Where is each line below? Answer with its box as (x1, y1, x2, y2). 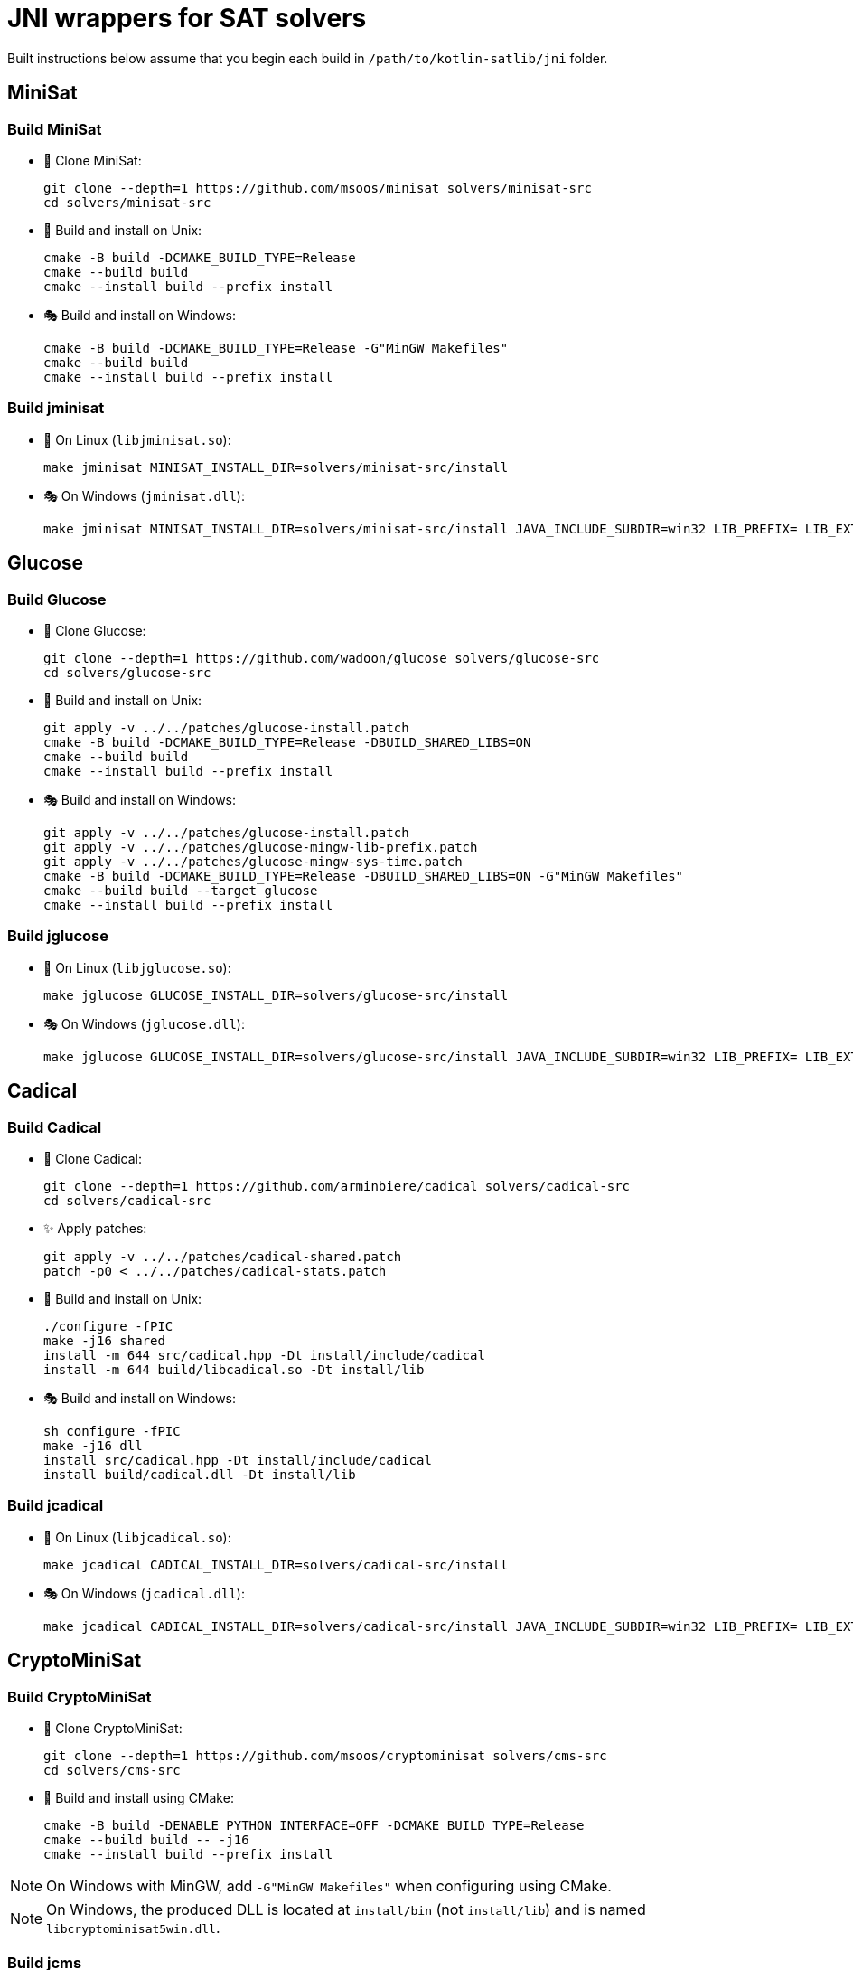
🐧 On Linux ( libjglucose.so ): (43, 959, 231, 976)
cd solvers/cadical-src (43, 1192, 211, 1208)
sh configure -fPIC (43, 1423, 181, 1438)
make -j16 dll (43, 1437, 143, 1453)
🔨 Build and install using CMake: (43, 1789, 234, 1805)
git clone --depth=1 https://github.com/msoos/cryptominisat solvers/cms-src (43, 1748, 607, 1763)
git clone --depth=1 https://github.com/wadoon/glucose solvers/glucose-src (43, 650, 600, 665)
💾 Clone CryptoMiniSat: (43, 1720, 183, 1736)
